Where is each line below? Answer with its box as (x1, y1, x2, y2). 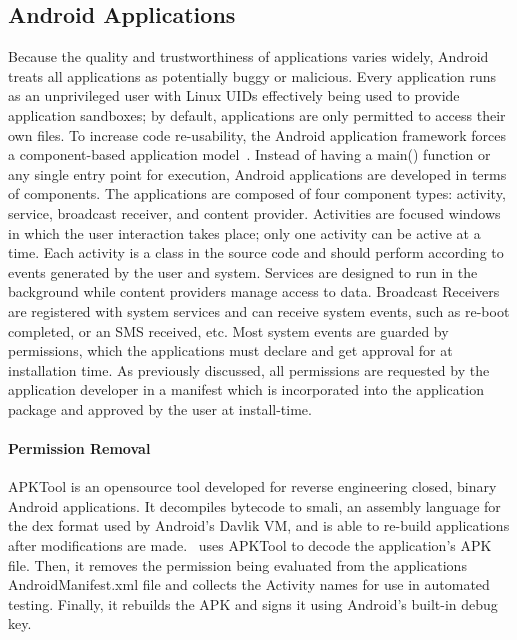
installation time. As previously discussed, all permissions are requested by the (8, 359, 490, 380)
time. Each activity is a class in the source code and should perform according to (8, 242, 504, 263)
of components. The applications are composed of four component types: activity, (8, 183, 506, 204)
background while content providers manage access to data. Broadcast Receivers (8, 281, 500, 302)
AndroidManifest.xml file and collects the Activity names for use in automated (8, 574, 490, 595)
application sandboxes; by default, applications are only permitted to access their (8, 104, 506, 125)
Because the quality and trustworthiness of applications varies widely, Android (8, 46, 489, 67)
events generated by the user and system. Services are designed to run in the (8, 261, 478, 282)
